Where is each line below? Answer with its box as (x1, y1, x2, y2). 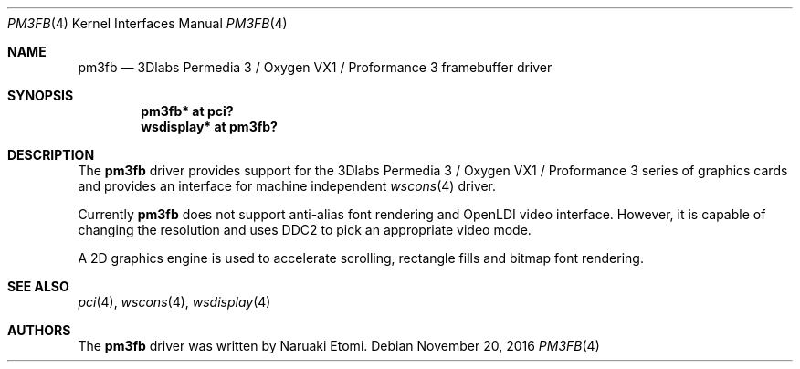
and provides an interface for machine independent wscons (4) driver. (78, 178, 496, 194)
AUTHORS (7, 322, 71, 338)
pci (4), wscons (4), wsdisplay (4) (78, 294, 271, 310)
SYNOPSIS (7, 88, 74, 103)
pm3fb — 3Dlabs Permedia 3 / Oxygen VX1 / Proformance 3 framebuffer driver (78, 59, 553, 75)
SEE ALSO (7, 279, 69, 294)
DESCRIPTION (7, 147, 95, 163)
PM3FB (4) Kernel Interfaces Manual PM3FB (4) (7, 16, 288, 31)
